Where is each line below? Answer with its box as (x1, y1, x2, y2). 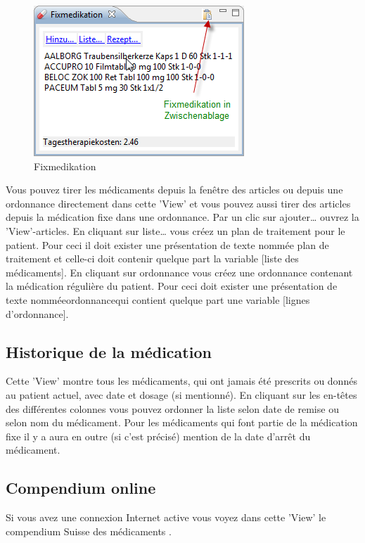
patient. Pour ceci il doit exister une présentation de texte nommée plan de (6, 237, 329, 252)
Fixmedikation (34, 158, 96, 173)
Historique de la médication (6, 340, 212, 362)
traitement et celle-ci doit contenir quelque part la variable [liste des (6, 251, 299, 266)
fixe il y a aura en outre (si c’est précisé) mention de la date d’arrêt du (6, 428, 311, 443)
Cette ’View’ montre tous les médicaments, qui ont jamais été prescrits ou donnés (6, 373, 357, 388)
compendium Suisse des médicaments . (6, 523, 172, 538)
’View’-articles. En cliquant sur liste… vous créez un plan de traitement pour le (6, 223, 345, 238)
